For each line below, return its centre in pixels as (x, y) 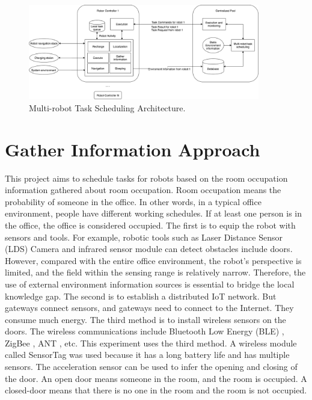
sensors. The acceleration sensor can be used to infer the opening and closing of (151, 367)
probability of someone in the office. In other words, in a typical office (133, 201)
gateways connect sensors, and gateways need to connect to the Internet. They (149, 308)
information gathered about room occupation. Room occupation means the (143, 190)
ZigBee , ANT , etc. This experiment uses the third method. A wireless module (151, 343)
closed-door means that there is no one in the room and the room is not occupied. (156, 390)
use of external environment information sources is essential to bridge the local (150, 284)
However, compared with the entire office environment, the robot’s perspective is (153, 260)
